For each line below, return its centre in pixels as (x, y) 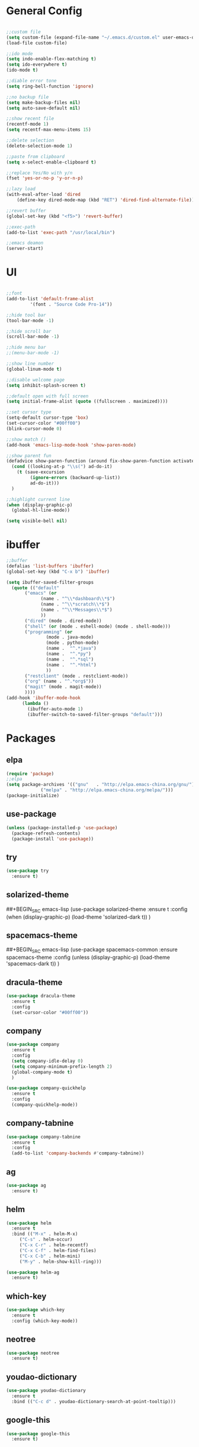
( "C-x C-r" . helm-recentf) (54, 1245)
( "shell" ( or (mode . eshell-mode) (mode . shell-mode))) (97, 626)
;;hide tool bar (26, 315)
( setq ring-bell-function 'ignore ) (50, 86)
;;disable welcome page (36, 380)
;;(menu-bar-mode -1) (33, 353)
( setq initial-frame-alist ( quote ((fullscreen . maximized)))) (87, 402)
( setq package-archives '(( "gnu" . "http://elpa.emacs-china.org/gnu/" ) (100, 785)
